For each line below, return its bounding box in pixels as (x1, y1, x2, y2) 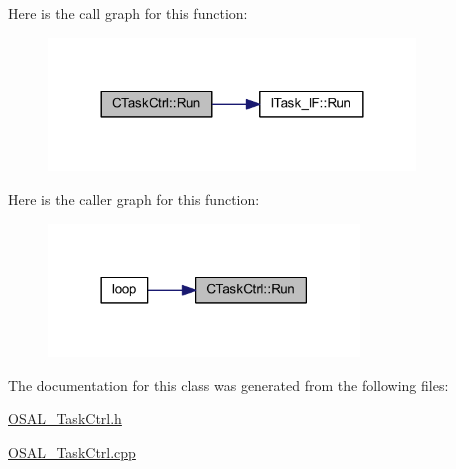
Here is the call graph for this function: (8, 3, 248, 23)
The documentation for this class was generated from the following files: (8, 374, 449, 395)
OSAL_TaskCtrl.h (8, 408, 122, 429)
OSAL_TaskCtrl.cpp (8, 441, 136, 462)
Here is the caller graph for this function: (8, 188, 260, 209)
